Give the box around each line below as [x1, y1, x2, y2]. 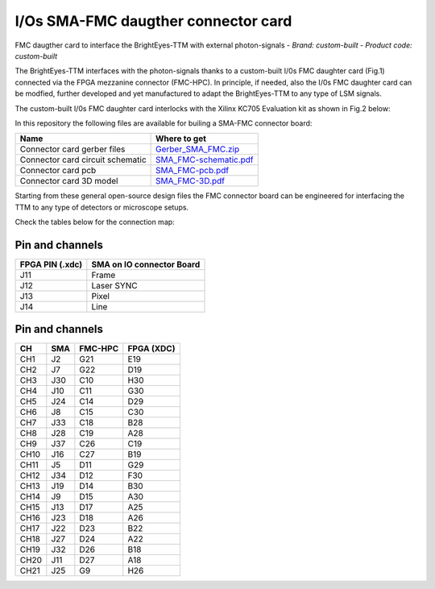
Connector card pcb [19, 165, 97, 176]
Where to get [155, 133, 207, 144]
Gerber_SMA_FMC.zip [155, 143, 240, 155]
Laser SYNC [91, 280, 138, 291]
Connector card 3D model [19, 176, 118, 187]
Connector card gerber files [19, 143, 126, 155]
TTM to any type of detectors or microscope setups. [14, 202, 189, 212]
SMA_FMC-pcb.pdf [155, 165, 230, 176]
